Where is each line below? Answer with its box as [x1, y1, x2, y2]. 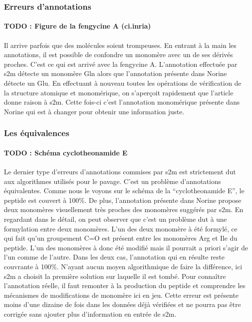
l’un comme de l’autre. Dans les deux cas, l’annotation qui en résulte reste [4, 252, 225, 262]
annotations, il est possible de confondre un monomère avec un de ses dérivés [4, 49, 233, 60]
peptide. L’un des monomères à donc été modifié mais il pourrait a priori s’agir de [4, 242, 248, 252]
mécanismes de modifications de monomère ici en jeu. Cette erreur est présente [4, 290, 239, 300]
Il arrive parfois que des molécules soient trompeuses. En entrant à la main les [4, 40, 236, 50]
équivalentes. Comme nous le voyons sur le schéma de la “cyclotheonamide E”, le [4, 185, 245, 196]
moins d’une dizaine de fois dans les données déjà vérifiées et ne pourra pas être [4, 299, 241, 309]
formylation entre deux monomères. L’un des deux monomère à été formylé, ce [4, 223, 237, 233]
